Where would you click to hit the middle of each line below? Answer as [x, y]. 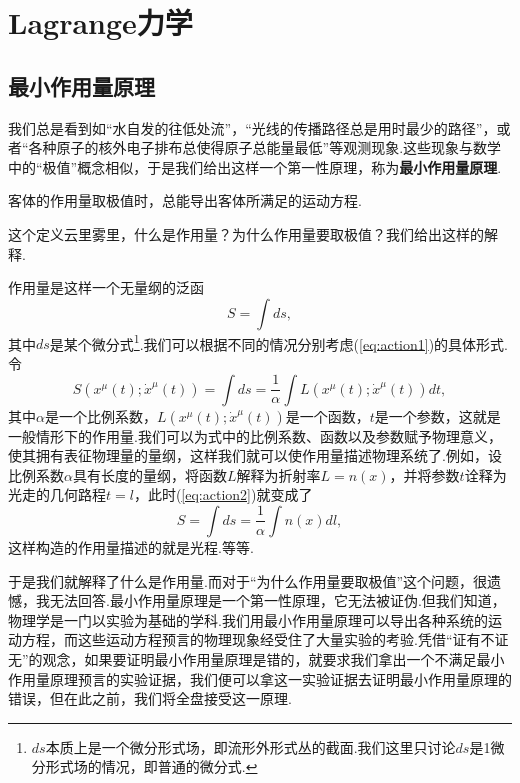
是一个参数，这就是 [437, 415]
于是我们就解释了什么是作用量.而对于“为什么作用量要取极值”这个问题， [241, 580]
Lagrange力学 [100, 22]
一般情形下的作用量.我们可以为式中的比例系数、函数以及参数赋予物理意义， [255, 435]
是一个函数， [327, 415]
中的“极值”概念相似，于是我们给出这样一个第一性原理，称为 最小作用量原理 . [255, 166]
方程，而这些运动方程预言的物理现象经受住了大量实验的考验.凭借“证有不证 [265, 639]
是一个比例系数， [100, 415]
